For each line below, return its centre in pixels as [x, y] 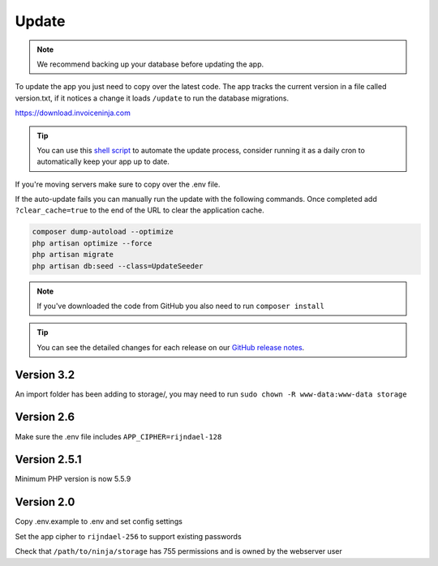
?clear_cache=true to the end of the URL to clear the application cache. [140, 210]
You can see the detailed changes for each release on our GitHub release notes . [171, 347]
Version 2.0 [45, 502]
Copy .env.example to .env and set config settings [99, 521]
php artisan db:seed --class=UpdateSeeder [118, 266]
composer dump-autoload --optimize [103, 232]
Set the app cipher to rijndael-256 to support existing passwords [129, 536]
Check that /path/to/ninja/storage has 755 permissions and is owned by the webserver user [178, 551]
